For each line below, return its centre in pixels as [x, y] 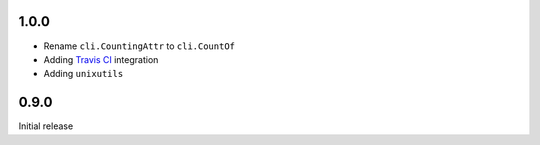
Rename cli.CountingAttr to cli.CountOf [139, 46]
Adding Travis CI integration [101, 59]
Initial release [46, 126]
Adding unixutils [83, 74]
